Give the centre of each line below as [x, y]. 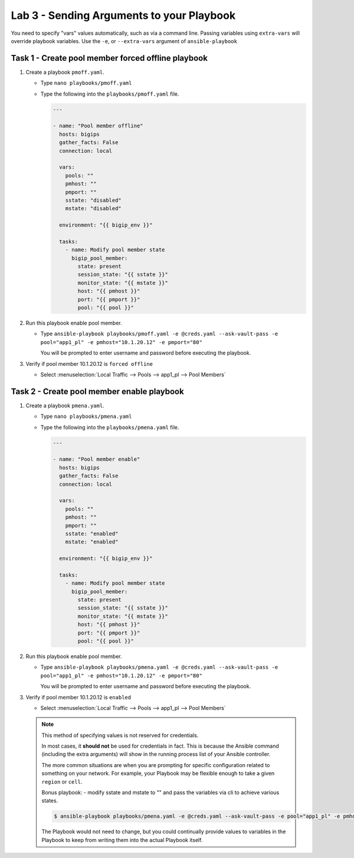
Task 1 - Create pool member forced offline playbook [109, 58]
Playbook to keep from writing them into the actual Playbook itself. [122, 840]
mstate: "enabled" [92, 542]
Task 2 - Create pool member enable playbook [97, 392]
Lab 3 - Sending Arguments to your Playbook [123, 15]
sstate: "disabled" [94, 200]
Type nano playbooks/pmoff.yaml [86, 83]
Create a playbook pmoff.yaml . [65, 72]
